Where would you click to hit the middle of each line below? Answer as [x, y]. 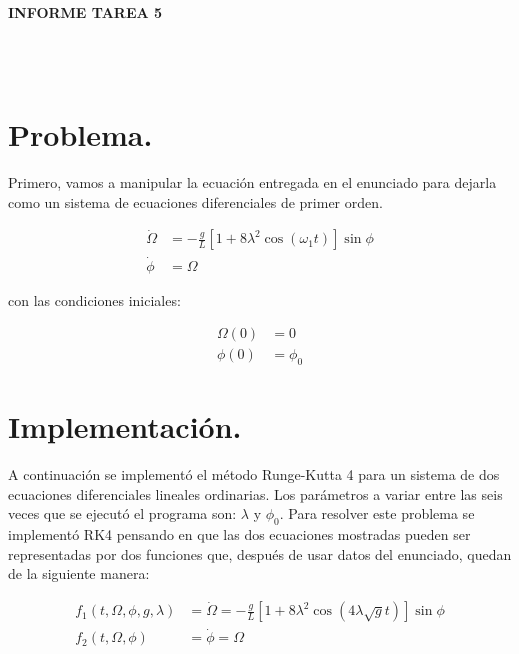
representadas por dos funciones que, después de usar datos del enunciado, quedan [260, 553]
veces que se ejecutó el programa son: [122, 513]
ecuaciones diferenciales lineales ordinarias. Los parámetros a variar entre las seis [255, 493]
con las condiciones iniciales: [94, 299]
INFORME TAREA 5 [85, 12]
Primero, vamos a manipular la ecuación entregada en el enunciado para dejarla [252, 181]
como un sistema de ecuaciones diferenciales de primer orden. [195, 201]
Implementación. [125, 426]
